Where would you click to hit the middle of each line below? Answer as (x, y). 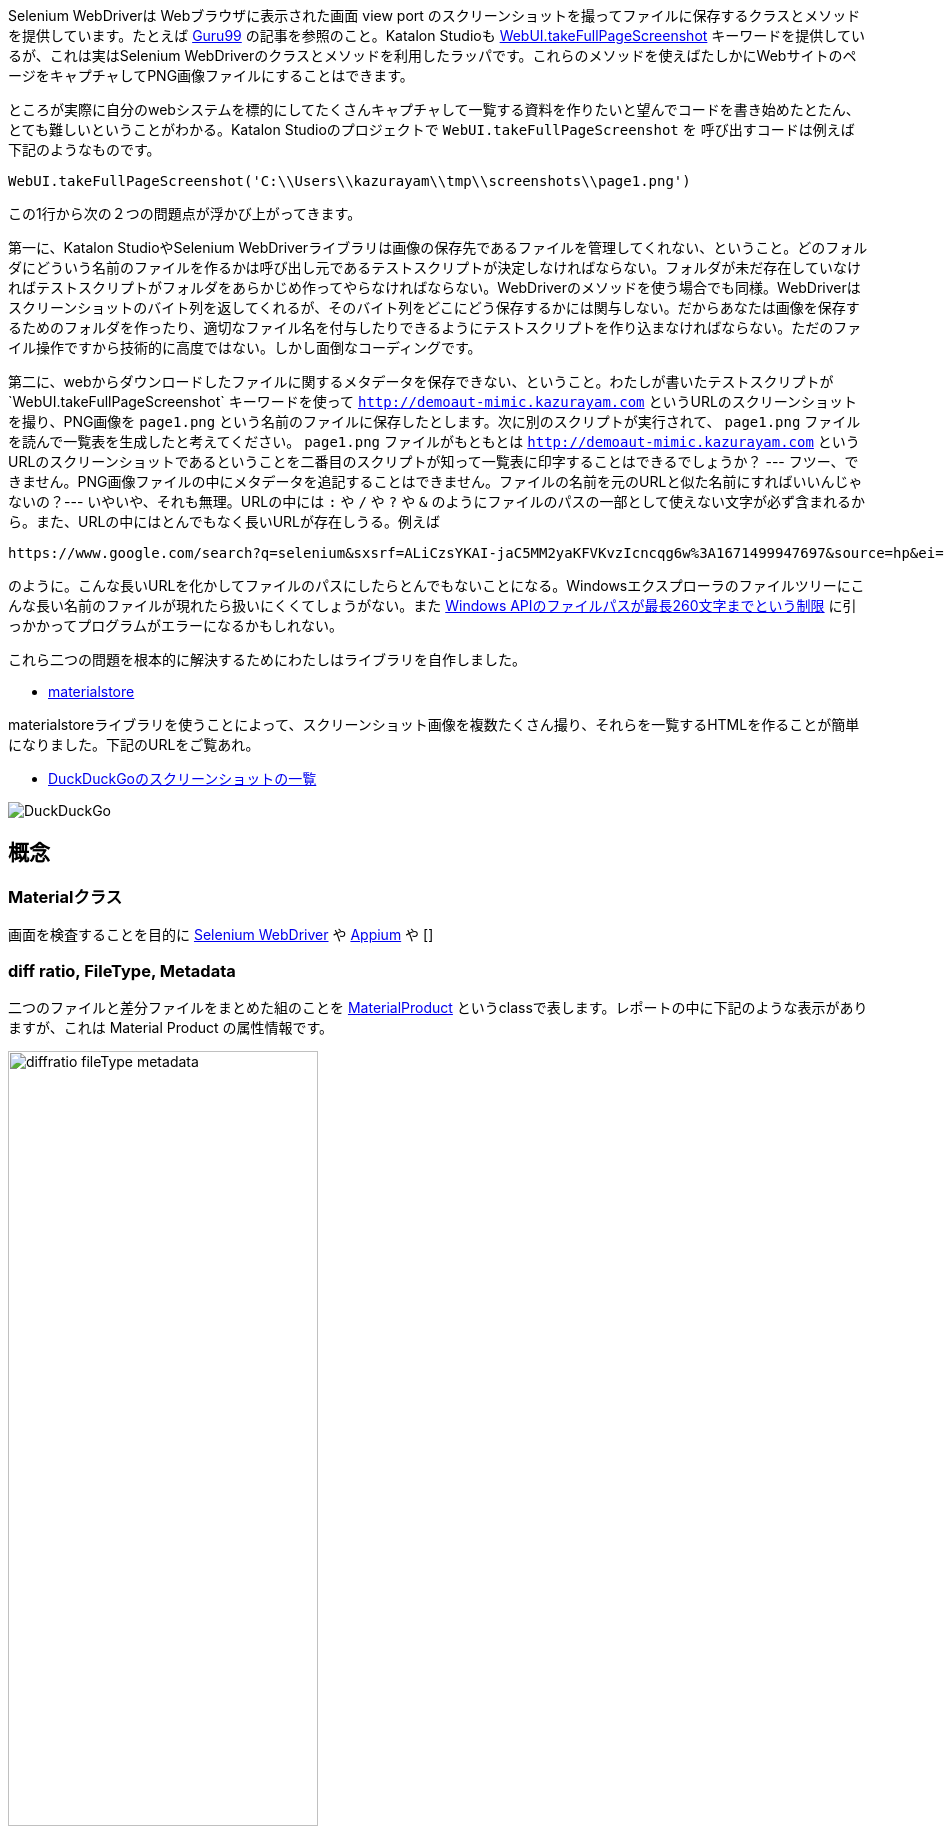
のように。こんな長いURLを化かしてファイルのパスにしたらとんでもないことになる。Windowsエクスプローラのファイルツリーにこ (436, 585)
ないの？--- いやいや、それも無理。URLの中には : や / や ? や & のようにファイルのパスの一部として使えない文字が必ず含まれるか (437, 501)
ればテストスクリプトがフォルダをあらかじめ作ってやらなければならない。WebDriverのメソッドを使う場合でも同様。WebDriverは (434, 287)
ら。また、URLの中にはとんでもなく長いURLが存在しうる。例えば (224, 521)
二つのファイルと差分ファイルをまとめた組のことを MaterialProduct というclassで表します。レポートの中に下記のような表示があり (438, 1007)
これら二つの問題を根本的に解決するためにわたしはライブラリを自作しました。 (267, 659)
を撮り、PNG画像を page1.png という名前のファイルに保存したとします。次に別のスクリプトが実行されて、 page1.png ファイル (434, 421)
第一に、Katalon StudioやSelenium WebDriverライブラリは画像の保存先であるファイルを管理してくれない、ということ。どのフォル (438, 247)
